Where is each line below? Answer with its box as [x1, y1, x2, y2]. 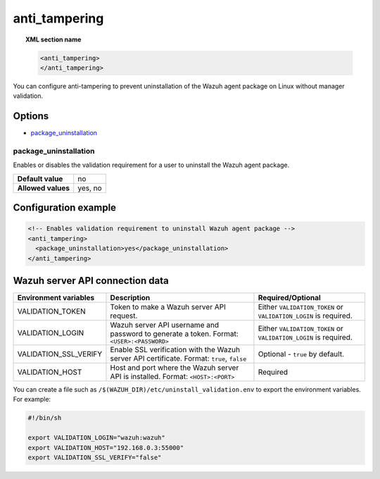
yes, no [77, 183, 102, 193]
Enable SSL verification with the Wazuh [110, 345, 241, 355]
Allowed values [17, 183, 70, 193]
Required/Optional [258, 293, 322, 303]
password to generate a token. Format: [110, 329, 239, 339]
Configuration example [13, 201, 116, 214]
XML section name [25, 35, 82, 44]
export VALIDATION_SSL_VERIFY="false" [27, 453, 162, 461]
